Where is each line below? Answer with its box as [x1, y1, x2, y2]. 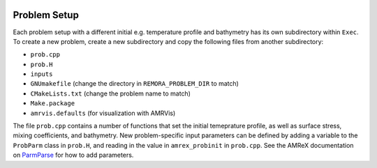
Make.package [30, 100, 75, 107]
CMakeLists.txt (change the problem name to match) [30, 89, 191, 98]
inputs [30, 70, 53, 78]
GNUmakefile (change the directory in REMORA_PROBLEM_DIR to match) [30, 79, 239, 88]
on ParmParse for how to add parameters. [13, 151, 134, 160]
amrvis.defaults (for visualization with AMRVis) [30, 109, 176, 117]
